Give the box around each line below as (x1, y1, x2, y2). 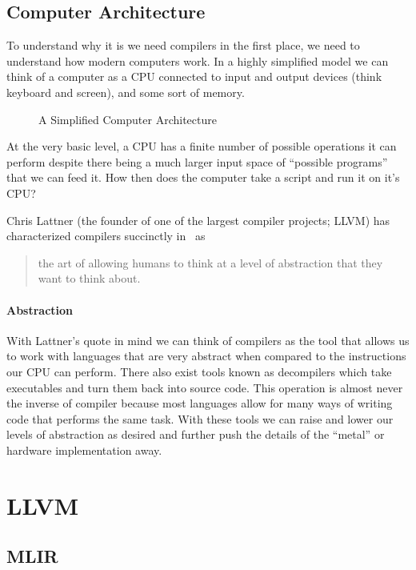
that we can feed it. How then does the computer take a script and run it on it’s (6, 169, 400, 186)
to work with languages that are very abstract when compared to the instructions (6, 347, 406, 364)
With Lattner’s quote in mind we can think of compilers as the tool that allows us (6, 331, 410, 348)
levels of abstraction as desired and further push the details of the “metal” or (6, 426, 385, 443)
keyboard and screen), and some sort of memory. (6, 83, 245, 100)
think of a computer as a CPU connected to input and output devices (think (6, 68, 382, 85)
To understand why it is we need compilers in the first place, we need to (6, 37, 360, 54)
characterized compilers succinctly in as (6, 227, 206, 244)
